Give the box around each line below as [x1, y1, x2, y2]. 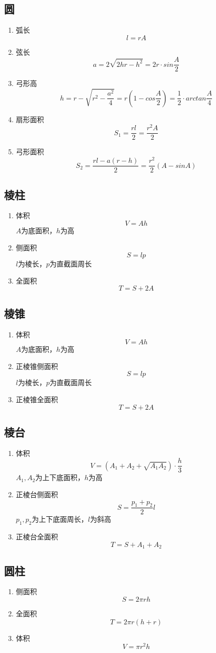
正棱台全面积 [16, 531, 58, 542]
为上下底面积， [35, 472, 85, 483]
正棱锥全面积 [16, 394, 58, 404]
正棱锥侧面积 [16, 360, 58, 371]
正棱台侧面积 [16, 489, 58, 499]
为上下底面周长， [32, 514, 88, 524]
